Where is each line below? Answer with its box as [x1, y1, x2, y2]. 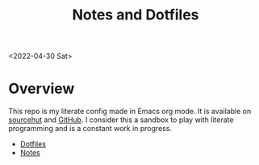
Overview [8, 79, 75, 98]
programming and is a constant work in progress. [8, 124, 172, 133]
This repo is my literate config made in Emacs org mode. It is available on [8, 107, 252, 116]
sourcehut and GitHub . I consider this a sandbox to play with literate [8, 115, 234, 125]
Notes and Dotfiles [72, 6, 199, 24]
